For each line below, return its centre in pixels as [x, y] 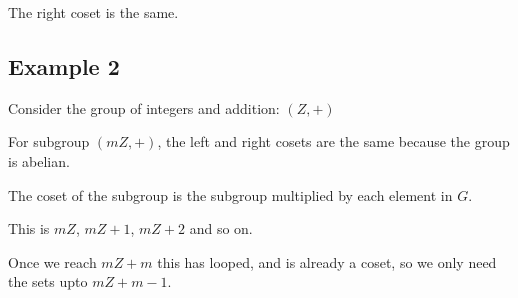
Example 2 [64, 65]
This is [29, 228]
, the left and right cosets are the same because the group [333, 141]
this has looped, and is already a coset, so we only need [327, 261]
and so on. [221, 228]
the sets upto [48, 281]
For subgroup [49, 141]
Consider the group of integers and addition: [144, 107]
